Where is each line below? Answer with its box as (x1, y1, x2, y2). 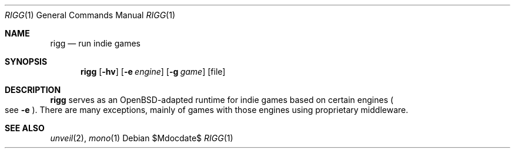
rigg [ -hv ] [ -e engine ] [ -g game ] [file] (81, 66, 226, 76)
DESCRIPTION (5, 85, 61, 95)
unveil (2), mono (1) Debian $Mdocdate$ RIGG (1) (50, 133, 233, 143)
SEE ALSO (5, 123, 45, 133)
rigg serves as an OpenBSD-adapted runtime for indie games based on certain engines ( (50, 95, 394, 105)
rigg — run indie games (50, 38, 141, 48)
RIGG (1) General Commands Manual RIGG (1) (5, 10, 176, 20)
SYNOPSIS (5, 56, 48, 66)
